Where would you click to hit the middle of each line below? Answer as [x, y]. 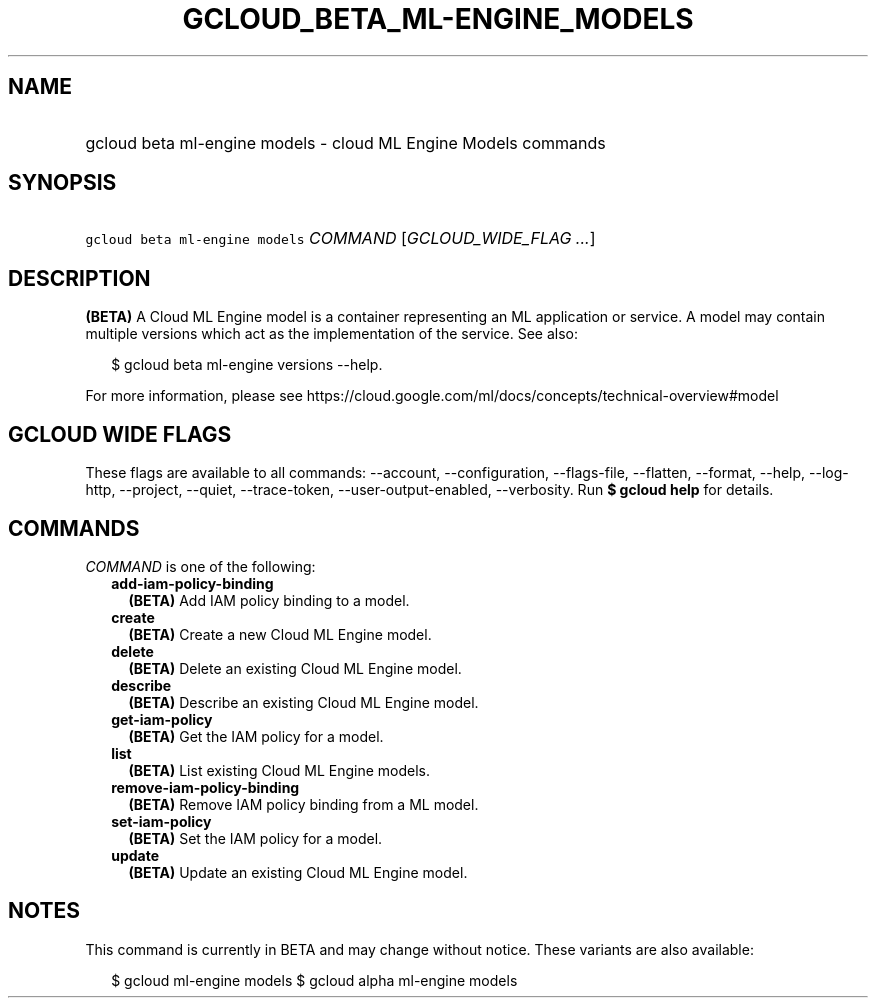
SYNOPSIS [62, 183]
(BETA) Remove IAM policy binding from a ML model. [303, 804]
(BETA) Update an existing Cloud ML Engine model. [298, 872]
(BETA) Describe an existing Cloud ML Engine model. [303, 702]
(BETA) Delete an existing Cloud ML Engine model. [295, 668]
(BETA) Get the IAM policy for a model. [256, 736]
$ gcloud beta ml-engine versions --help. [247, 365]
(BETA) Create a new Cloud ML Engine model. [280, 634]
